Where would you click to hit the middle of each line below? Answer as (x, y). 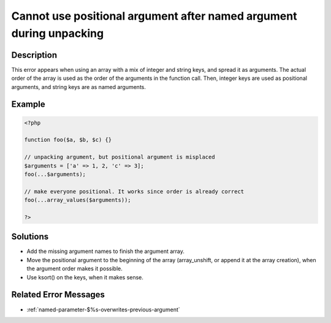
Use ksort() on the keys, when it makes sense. (85, 277)
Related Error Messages (58, 295)
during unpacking (58, 33)
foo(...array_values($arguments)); (78, 200)
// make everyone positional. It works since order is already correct (134, 191)
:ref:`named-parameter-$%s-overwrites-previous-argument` (103, 309)
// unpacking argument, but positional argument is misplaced (120, 157)
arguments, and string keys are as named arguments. (79, 87)
